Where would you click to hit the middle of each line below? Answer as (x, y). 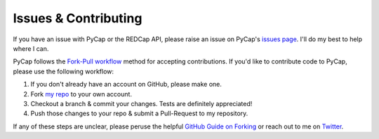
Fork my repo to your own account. (81, 94)
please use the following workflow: (64, 71)
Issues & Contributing (78, 18)
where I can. (31, 48)
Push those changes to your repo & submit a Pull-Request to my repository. (139, 114)
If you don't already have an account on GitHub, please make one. (126, 85)
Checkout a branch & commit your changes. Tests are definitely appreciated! (141, 103)
